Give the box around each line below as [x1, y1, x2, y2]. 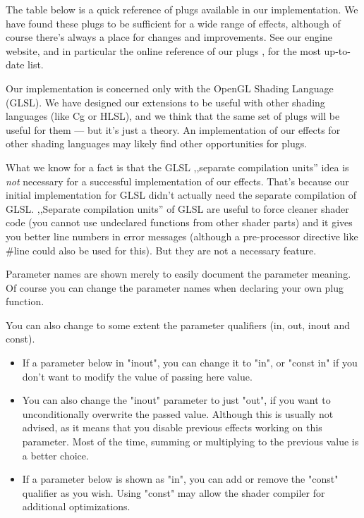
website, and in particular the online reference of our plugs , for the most [6, 43, 321, 58]
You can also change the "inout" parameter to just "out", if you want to [22, 393, 331, 407]
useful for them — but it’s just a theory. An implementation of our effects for [6, 122, 341, 137]
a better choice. [22, 448, 89, 462]
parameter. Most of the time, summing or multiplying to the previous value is [22, 434, 359, 449]
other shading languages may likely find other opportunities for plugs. [6, 136, 308, 151]
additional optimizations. [22, 499, 131, 514]
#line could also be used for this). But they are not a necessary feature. [6, 242, 317, 257]
